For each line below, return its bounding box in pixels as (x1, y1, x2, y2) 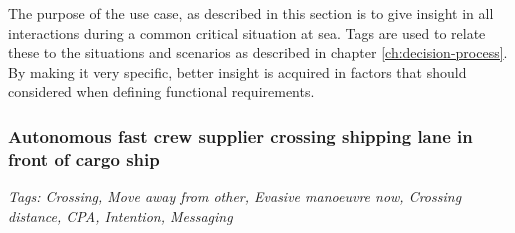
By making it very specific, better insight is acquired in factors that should (8, 61, 467, 82)
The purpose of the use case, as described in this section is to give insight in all (8, 3, 494, 23)
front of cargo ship (8, 146, 160, 171)
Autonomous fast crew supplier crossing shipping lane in (8, 123, 473, 148)
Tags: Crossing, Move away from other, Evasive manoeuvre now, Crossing (8, 186, 462, 207)
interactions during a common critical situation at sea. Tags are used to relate (8, 22, 486, 43)
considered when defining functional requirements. (8, 81, 315, 102)
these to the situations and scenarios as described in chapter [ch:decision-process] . (8, 42, 508, 63)
